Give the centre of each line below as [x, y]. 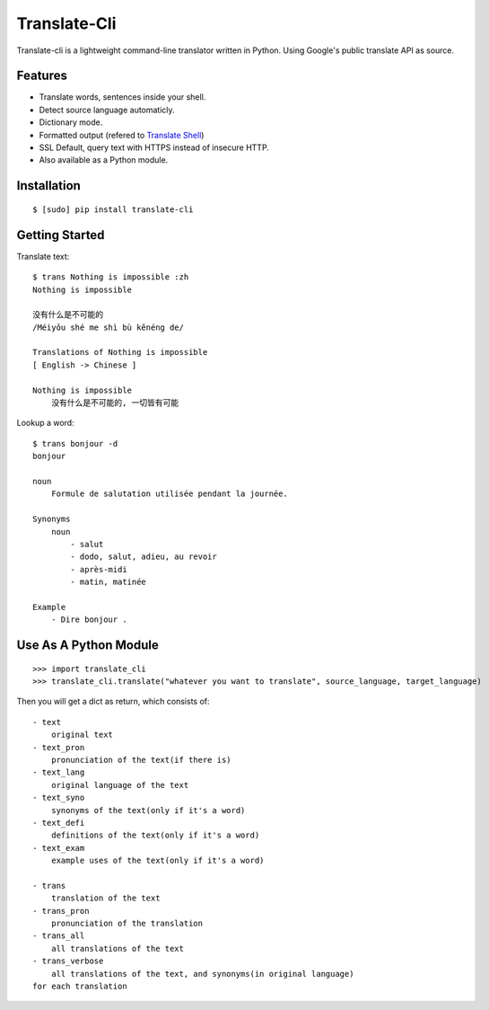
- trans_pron [61, 911]
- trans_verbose [68, 961]
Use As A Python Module [87, 646]
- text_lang [59, 772]
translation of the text [105, 898]
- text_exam [59, 848]
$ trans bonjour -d [75, 443]
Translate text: [43, 256]
